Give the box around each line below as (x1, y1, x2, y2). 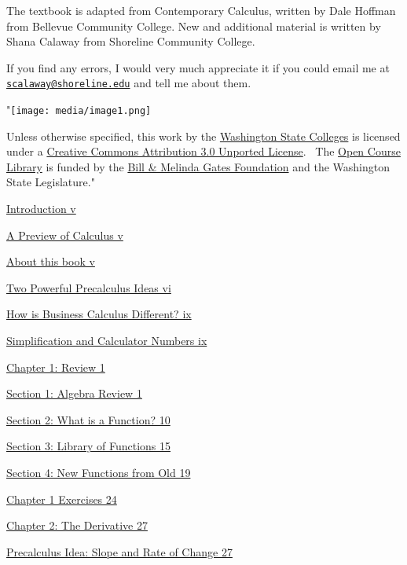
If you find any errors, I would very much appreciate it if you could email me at (6, 59, 390, 75)
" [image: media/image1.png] (6, 101, 152, 118)
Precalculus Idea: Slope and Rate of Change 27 (6, 543, 233, 559)
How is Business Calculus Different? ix (6, 306, 192, 322)
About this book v (6, 253, 95, 270)
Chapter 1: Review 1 (6, 358, 105, 375)
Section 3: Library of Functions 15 (6, 438, 171, 454)
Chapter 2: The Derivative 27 (6, 517, 148, 534)
